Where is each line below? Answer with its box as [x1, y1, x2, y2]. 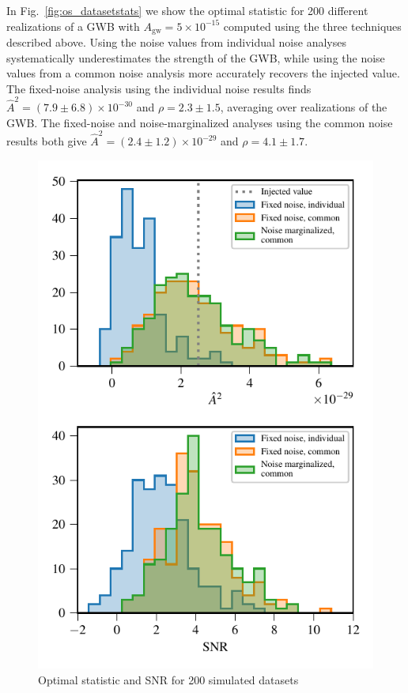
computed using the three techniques [223, 17, 402, 34]
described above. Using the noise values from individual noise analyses [6, 34, 346, 51]
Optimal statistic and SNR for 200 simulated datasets [38, 671, 299, 687]
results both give [6, 133, 87, 149]
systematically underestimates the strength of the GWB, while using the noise [6, 49, 385, 66]
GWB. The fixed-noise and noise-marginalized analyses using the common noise [6, 114, 393, 130]
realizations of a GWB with [6, 17, 140, 34]
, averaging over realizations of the [220, 99, 387, 115]
